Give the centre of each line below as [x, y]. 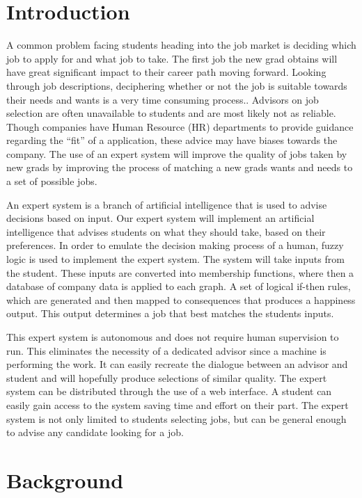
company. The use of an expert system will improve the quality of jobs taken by [177, 153]
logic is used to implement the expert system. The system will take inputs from [175, 259]
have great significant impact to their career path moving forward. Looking [166, 72]
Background [65, 480]
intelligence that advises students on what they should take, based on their [166, 231]
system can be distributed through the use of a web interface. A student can [169, 391]
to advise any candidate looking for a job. [95, 432]
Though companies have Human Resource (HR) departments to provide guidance [180, 126]
